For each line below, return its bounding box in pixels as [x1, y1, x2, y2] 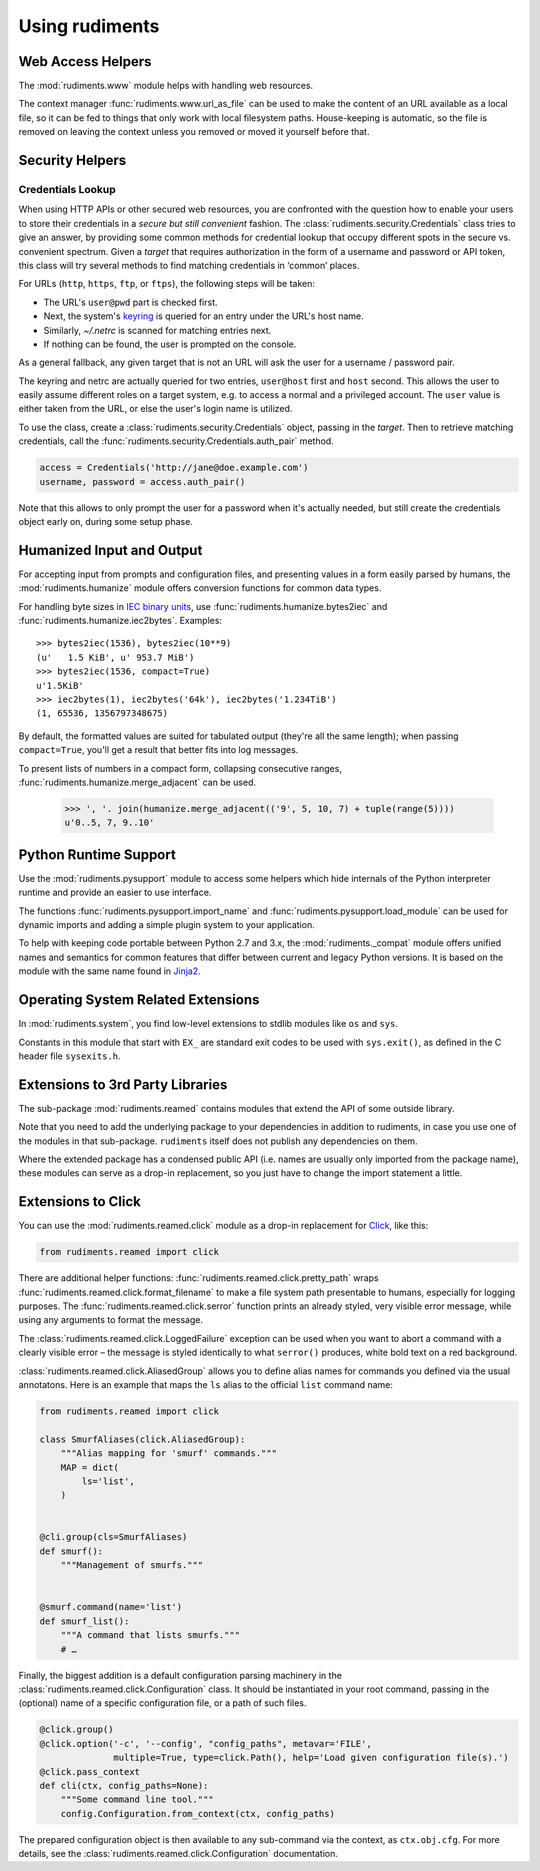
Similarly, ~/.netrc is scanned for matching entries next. [43, 324, 272, 336]
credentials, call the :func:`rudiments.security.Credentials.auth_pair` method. [18, 435, 334, 447]
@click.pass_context [39, 1766, 140, 1777]
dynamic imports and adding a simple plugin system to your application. [18, 919, 315, 931]
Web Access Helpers [18, 53, 152, 70]
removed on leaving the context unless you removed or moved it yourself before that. [18, 126, 370, 138]
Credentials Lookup [18, 183, 117, 197]
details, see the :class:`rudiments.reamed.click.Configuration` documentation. [18, 1848, 339, 1860]
